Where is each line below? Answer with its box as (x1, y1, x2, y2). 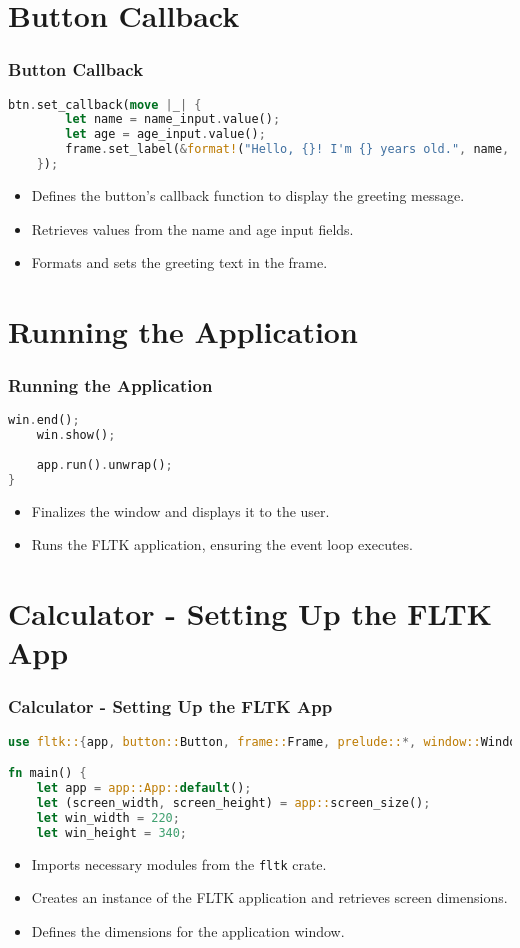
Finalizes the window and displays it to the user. (31, 500, 330, 521)
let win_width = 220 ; (36, 810, 180, 825)
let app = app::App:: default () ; (36, 781, 252, 796)
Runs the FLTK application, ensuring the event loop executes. (31, 534, 413, 555)
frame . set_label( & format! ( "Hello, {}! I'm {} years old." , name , (65, 142, 510, 157)
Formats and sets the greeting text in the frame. (31, 252, 328, 273)
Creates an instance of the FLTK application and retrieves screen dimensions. (31, 887, 508, 908)
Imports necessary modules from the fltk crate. (31, 853, 327, 874)
